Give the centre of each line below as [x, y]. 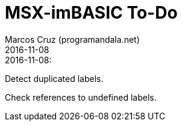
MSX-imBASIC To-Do [91, 13]
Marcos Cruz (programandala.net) [72, 39]
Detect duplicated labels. [54, 78]
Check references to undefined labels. [81, 97]
